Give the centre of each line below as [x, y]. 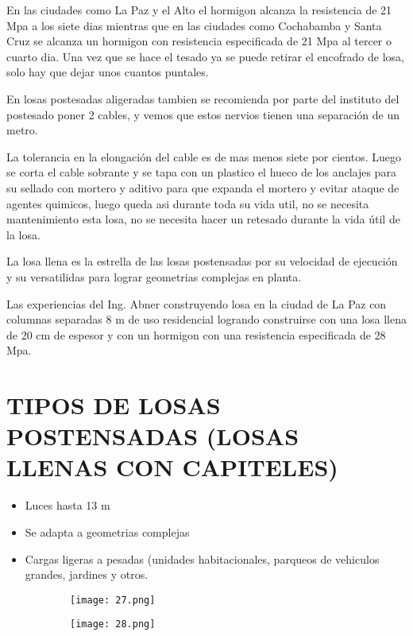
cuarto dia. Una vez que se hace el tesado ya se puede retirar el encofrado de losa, [205, 56]
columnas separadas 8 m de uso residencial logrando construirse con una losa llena [207, 319]
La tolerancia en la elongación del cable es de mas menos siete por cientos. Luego [204, 156]
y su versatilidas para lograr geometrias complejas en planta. [154, 276]
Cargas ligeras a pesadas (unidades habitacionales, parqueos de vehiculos [202, 558]
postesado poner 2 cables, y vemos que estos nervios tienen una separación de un [203, 114]
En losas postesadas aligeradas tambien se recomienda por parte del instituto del [203, 98]
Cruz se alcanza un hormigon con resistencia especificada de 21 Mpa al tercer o [199, 41]
